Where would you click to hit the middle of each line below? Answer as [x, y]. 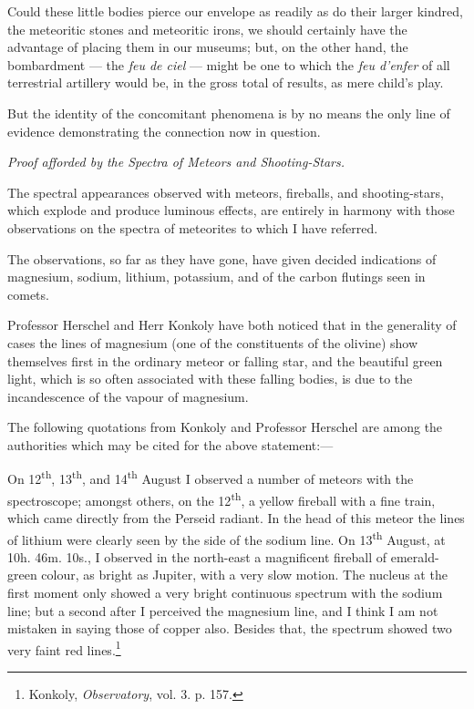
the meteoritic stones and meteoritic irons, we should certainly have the [207, 29]
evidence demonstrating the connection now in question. [164, 131]
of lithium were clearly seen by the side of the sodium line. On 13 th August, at [227, 538]
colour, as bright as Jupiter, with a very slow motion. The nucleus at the [244, 575]
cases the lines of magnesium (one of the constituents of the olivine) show [213, 342]
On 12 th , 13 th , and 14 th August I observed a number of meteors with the [211, 478]
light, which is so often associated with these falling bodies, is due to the [210, 379]
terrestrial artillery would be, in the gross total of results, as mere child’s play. [226, 82]
